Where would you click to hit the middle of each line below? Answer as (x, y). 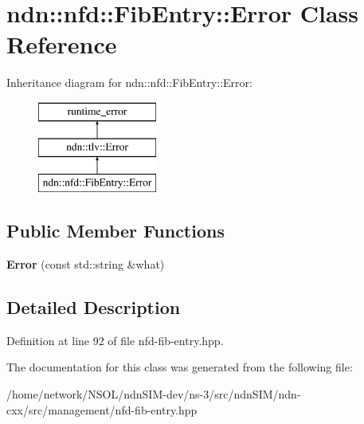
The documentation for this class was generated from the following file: (180, 367)
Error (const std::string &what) (86, 264)
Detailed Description (94, 307)
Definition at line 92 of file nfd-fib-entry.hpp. (115, 340)
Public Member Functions (115, 231)
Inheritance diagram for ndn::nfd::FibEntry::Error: (129, 82)
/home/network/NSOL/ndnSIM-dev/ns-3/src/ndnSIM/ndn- (154, 394)
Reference (62, 44)
